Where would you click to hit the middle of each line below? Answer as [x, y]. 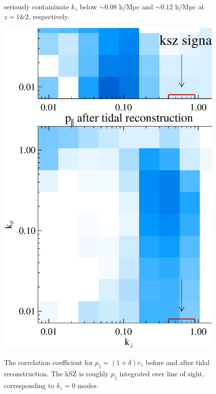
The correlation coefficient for [48, 362]
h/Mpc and [136, 6]
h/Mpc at [189, 6]
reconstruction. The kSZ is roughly [56, 374]
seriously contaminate [37, 6]
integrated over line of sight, [162, 374]
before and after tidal [177, 362]
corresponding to [29, 385]
